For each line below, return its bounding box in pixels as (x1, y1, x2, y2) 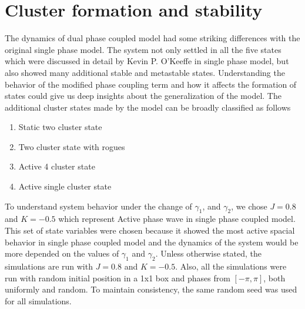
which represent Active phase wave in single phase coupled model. (58, 212, 296, 225)
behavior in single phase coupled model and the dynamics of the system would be (5, 235, 299, 248)
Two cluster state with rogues (18, 140, 125, 152)
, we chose (231, 200, 267, 212)
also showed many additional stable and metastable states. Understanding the (5, 66, 285, 78)
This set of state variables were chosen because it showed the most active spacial (5, 224, 295, 237)
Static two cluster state (18, 121, 102, 133)
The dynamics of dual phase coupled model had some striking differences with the (5, 32, 300, 44)
